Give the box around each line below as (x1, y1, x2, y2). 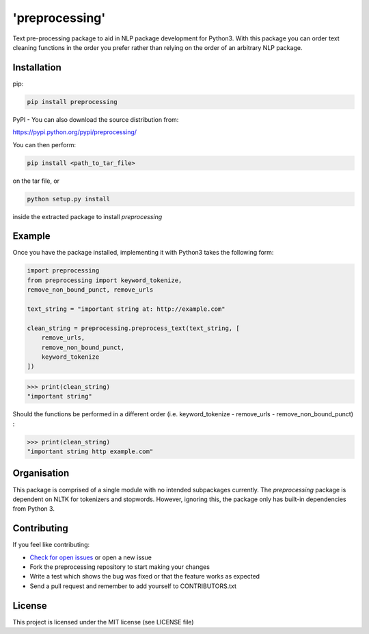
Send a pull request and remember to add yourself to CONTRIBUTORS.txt (29, 582, 237, 590)
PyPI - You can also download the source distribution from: (12, 115, 179, 123)
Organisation (12, 468, 70, 479)
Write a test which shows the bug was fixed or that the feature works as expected (29, 572, 260, 581)
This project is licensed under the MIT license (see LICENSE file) (12, 618, 194, 626)
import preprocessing (27, 267, 100, 275)
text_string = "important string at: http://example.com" (27, 305, 225, 313)
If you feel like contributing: (12, 541, 90, 549)
